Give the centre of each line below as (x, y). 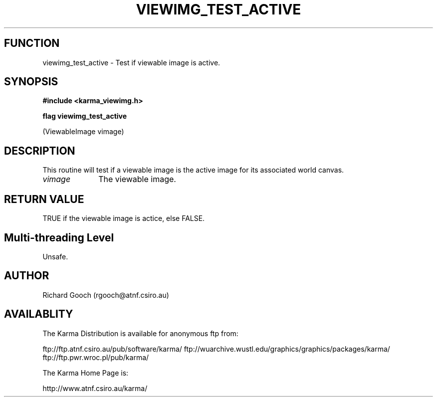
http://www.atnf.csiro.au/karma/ (95, 388)
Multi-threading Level (59, 237)
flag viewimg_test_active (85, 116)
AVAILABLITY (39, 314)
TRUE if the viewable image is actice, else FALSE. (124, 218)
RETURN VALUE (44, 199)
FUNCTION (32, 43)
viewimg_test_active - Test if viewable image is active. (131, 62)
